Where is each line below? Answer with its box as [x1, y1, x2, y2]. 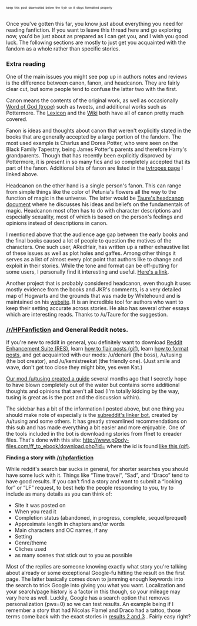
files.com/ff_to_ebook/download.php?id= [6, 443, 106, 450]
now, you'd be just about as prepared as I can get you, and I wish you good [6, 32, 188, 39]
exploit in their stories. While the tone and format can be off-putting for [6, 262, 178, 270]
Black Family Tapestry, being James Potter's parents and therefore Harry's [6, 146, 187, 153]
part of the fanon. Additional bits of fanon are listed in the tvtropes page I [6, 164, 183, 171]
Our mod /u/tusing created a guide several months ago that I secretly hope [6, 375, 187, 382]
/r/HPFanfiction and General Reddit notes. [6, 326, 128, 334]
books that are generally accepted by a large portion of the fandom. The [6, 133, 181, 140]
